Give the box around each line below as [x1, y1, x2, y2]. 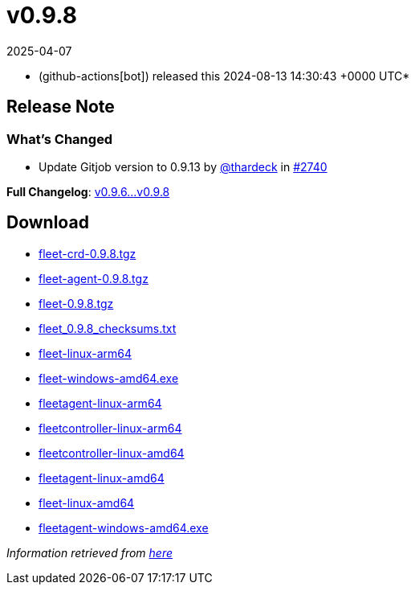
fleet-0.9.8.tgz [39, 296, 114, 310]
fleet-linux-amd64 [39, 495, 135, 510]
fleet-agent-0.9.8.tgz [39, 271, 149, 285]
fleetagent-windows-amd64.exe [39, 520, 209, 535]
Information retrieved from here [6, 545, 173, 560]
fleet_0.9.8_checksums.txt [39, 321, 177, 335]
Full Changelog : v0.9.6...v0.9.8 [6, 184, 170, 199]
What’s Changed [6, 130, 113, 147]
